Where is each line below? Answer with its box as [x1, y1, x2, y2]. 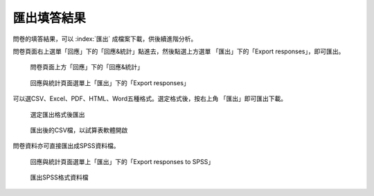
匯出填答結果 [12, 10, 87, 26]
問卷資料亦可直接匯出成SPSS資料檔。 [12, 142, 120, 150]
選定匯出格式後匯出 [30, 110, 85, 118]
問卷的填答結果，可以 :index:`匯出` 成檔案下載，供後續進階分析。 [12, 35, 197, 43]
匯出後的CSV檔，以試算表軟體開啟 [30, 125, 128, 134]
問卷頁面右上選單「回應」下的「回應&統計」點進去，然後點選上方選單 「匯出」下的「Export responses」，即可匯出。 [12, 47, 345, 55]
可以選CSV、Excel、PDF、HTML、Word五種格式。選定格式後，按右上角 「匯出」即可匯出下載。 [12, 94, 287, 103]
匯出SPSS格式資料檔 [30, 173, 89, 181]
